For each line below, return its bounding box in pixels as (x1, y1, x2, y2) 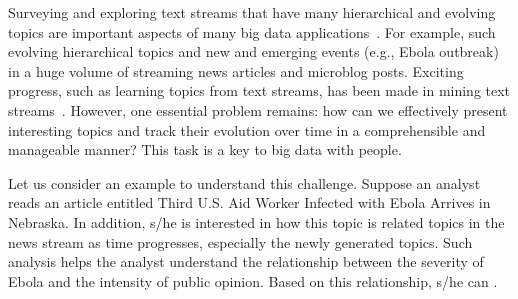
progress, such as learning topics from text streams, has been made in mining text (8, 80, 511, 101)
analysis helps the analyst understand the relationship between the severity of (8, 251, 484, 272)
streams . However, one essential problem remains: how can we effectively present (8, 99, 508, 120)
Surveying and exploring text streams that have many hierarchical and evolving (8, 2, 496, 22)
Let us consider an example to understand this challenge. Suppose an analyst (8, 172, 481, 193)
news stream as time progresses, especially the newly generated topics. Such (8, 231, 473, 252)
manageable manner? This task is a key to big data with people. (8, 139, 402, 160)
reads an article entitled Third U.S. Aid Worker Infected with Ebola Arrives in (8, 192, 491, 213)
